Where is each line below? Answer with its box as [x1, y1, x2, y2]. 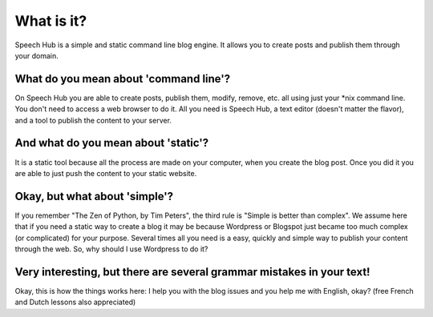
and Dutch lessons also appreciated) [14, 297, 136, 307]
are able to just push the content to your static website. [14, 168, 197, 178]
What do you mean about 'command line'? [14, 72, 231, 86]
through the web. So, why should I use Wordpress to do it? [14, 244, 208, 254]
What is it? [14, 12, 87, 30]
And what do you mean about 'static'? [14, 136, 209, 150]
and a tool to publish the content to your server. [14, 115, 172, 125]
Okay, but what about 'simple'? [14, 189, 174, 203]
